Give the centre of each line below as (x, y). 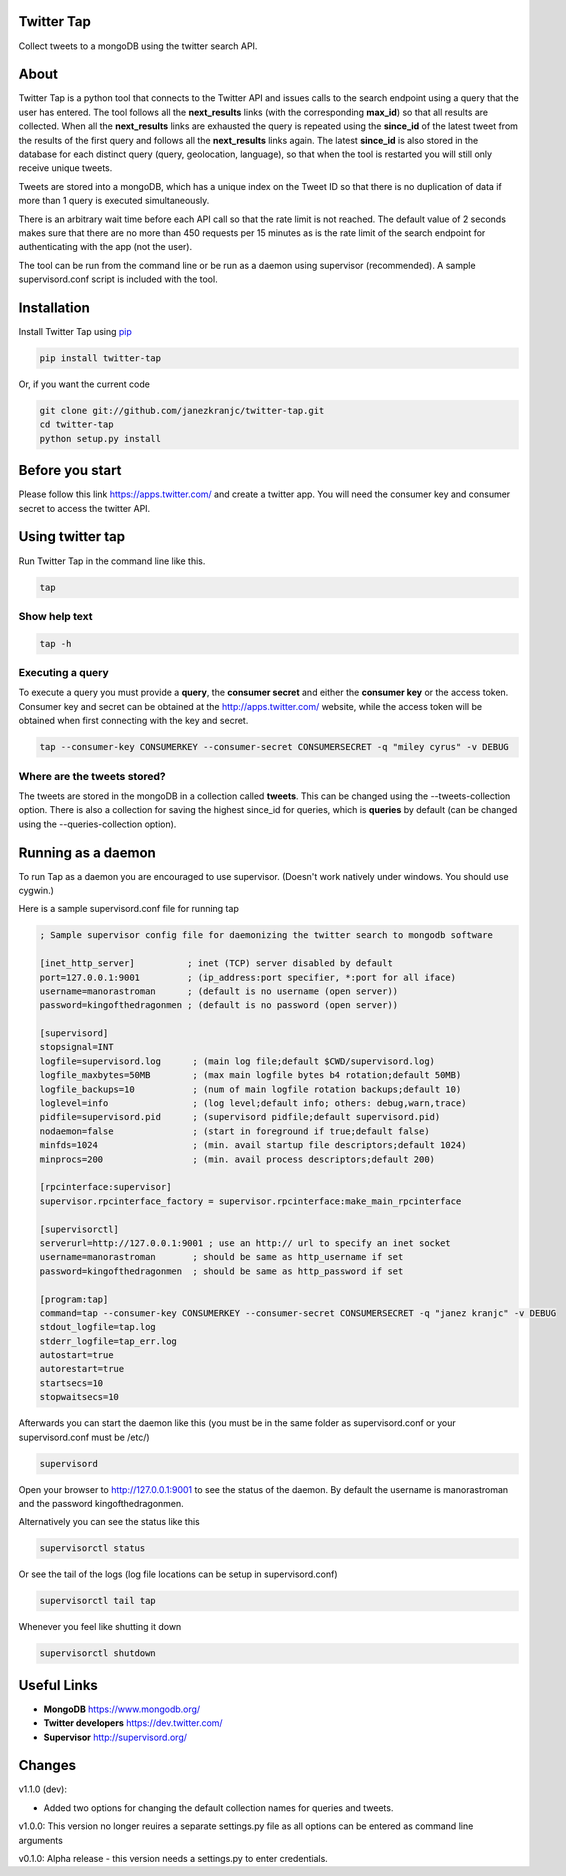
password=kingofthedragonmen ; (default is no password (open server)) (219, 1005)
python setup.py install (100, 438)
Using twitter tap (71, 536)
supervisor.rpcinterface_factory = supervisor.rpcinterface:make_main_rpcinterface (250, 1201)
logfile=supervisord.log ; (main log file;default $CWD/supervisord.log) (237, 1061)
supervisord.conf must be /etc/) (84, 1437)
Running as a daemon (87, 852)
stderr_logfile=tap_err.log (108, 1341)
